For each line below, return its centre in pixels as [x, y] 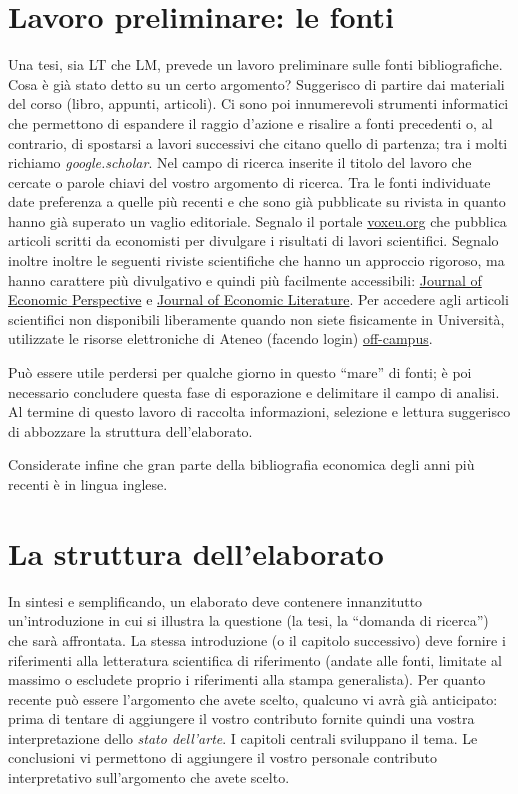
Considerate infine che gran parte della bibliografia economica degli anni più [241, 464]
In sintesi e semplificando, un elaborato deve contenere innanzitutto [215, 600]
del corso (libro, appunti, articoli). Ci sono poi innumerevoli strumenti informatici [258, 103]
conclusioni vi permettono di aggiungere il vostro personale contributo [223, 757]
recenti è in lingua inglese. [88, 484]
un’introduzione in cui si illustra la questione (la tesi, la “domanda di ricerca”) [248, 620]
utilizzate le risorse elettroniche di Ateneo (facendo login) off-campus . [220, 338]
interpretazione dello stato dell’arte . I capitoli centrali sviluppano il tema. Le [243, 737]
